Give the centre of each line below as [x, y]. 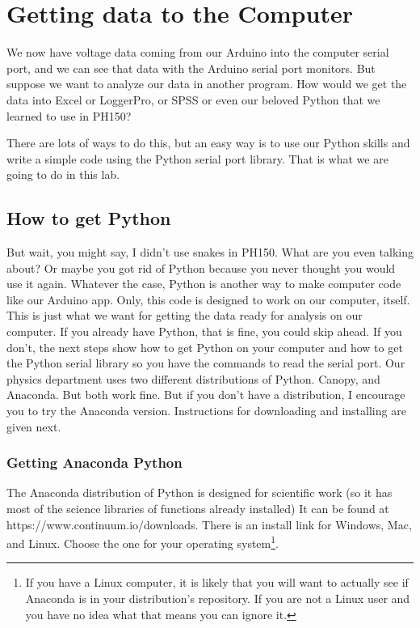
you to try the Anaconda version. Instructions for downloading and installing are [206, 411]
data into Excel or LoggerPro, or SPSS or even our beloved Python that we [193, 99]
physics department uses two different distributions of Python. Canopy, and [193, 378]
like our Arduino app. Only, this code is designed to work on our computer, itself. [208, 299]
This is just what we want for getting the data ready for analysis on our [185, 315]
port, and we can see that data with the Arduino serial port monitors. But [191, 68]
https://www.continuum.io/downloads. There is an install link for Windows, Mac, [209, 524]
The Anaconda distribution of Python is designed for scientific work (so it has [199, 492]
